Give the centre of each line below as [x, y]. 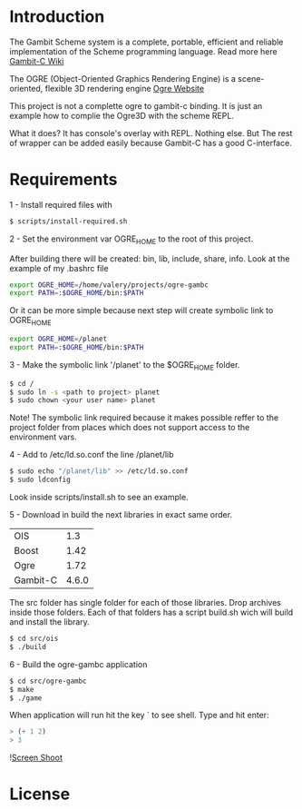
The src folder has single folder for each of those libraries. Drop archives [145, 603]
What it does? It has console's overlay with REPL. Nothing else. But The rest [151, 133]
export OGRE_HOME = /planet [58, 339]
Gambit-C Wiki [37, 61]
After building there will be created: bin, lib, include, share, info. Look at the [150, 258]
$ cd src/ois [34, 639]
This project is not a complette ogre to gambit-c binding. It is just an [136, 105]
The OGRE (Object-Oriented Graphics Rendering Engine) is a [122, 78]
